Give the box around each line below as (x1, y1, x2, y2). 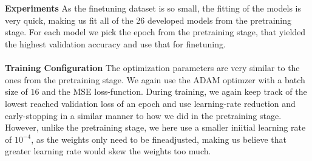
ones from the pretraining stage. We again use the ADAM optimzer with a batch (5, 73, 305, 86)
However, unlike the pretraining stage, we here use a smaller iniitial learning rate (5, 121, 306, 134)
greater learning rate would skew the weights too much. (5, 145, 211, 157)
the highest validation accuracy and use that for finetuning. (5, 37, 226, 50)
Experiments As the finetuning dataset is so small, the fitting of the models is (5, 2, 301, 15)
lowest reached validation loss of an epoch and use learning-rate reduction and (5, 97, 296, 109)
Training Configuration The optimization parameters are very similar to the (5, 61, 300, 74)
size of (5, 85, 28, 98)
